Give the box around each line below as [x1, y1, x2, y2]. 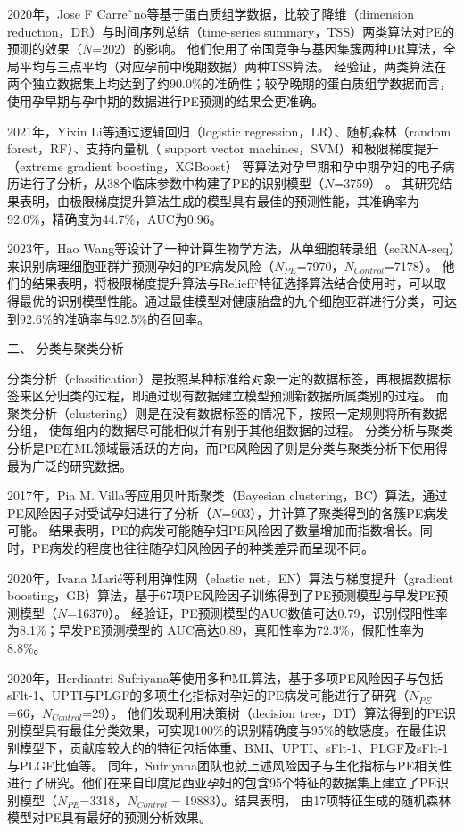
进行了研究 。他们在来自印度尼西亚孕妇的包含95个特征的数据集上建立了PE [7, 773, 437, 792]
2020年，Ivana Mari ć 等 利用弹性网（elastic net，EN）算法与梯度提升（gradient [7, 568, 454, 587]
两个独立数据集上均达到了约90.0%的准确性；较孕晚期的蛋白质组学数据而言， [7, 74, 452, 93]
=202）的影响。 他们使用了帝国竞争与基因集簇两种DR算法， [92, 39, 443, 58]
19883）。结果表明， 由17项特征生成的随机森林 [184, 790, 452, 809]
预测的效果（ [7, 39, 82, 58]
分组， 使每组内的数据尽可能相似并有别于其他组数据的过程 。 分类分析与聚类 [7, 421, 453, 440]
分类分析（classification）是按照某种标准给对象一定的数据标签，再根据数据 [7, 368, 439, 387]
